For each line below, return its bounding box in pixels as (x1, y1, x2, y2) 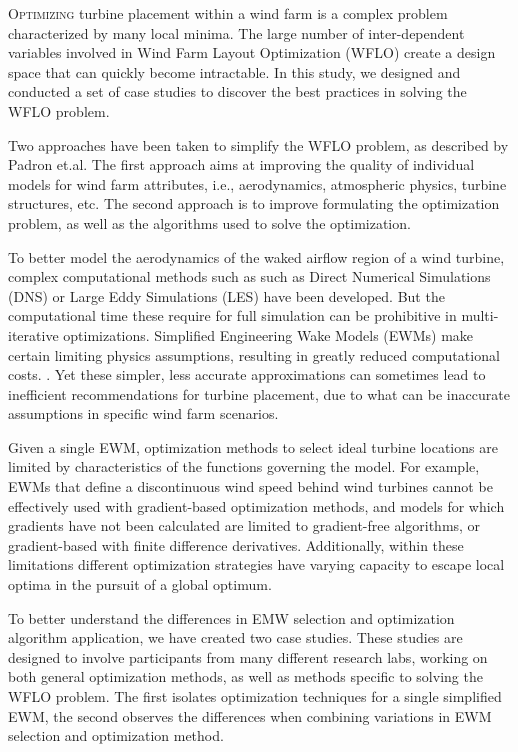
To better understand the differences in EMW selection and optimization (8, 607, 455, 628)
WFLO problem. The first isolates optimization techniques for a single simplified (8, 686, 502, 706)
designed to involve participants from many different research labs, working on (8, 646, 488, 667)
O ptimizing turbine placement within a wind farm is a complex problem (8, 3, 448, 23)
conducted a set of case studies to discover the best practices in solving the (8, 81, 467, 102)
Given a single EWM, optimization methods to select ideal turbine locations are (8, 436, 498, 457)
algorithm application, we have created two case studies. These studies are (8, 627, 463, 648)
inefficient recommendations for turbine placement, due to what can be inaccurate (8, 383, 510, 404)
